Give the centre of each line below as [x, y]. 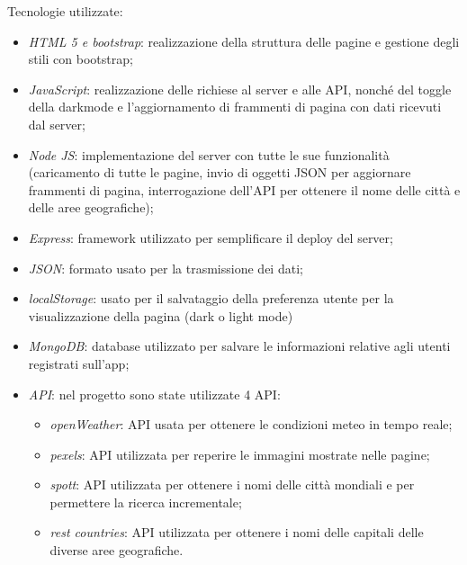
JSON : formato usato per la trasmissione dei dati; [166, 268]
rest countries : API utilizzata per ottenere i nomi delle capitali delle [237, 532]
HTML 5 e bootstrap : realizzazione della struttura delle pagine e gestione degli [244, 41]
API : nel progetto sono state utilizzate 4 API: [154, 394]
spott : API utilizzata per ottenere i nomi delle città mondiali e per [232, 484]
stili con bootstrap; [81, 59]
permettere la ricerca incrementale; [146, 502]
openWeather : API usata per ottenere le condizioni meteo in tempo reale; [251, 424]
